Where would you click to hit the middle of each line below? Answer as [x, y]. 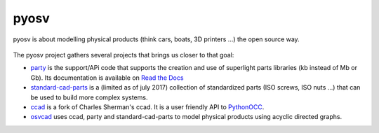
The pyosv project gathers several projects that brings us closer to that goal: [124, 55]
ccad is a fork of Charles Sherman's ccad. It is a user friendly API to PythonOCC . [147, 107]
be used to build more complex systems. [89, 97]
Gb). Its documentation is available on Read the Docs [107, 78]
